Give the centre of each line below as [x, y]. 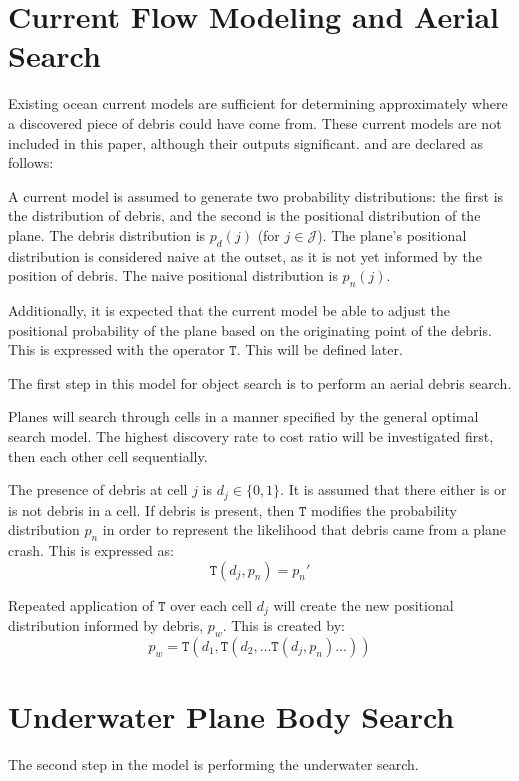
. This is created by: [283, 625]
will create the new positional [363, 604]
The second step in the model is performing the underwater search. [213, 764]
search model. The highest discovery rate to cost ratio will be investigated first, [251, 436]
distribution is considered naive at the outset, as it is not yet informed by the [245, 255]
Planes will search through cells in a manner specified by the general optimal [243, 416]
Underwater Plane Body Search [231, 716]
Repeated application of [81, 604]
